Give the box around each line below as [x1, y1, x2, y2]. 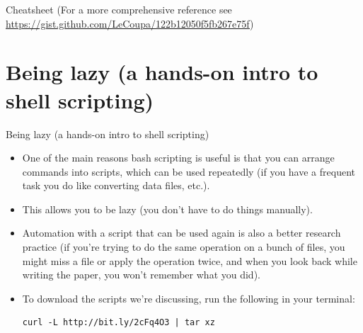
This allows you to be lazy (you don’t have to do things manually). [22, 201, 313, 216]
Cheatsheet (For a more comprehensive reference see [6, 2, 232, 16]
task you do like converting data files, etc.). [22, 178, 210, 193]
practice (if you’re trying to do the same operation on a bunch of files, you [22, 239, 345, 254]
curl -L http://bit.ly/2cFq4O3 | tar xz [22, 317, 215, 328]
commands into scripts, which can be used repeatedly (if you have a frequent [22, 164, 355, 179]
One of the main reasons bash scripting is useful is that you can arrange [22, 150, 335, 165]
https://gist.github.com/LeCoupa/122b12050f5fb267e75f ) [6, 16, 254, 30]
